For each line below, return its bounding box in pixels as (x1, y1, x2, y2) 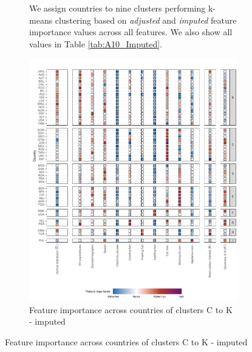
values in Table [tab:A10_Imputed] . (29, 37, 163, 50)
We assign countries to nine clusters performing (29, 2, 206, 14)
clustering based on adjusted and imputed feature (55, 13, 237, 26)
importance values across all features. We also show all (29, 25, 233, 38)
